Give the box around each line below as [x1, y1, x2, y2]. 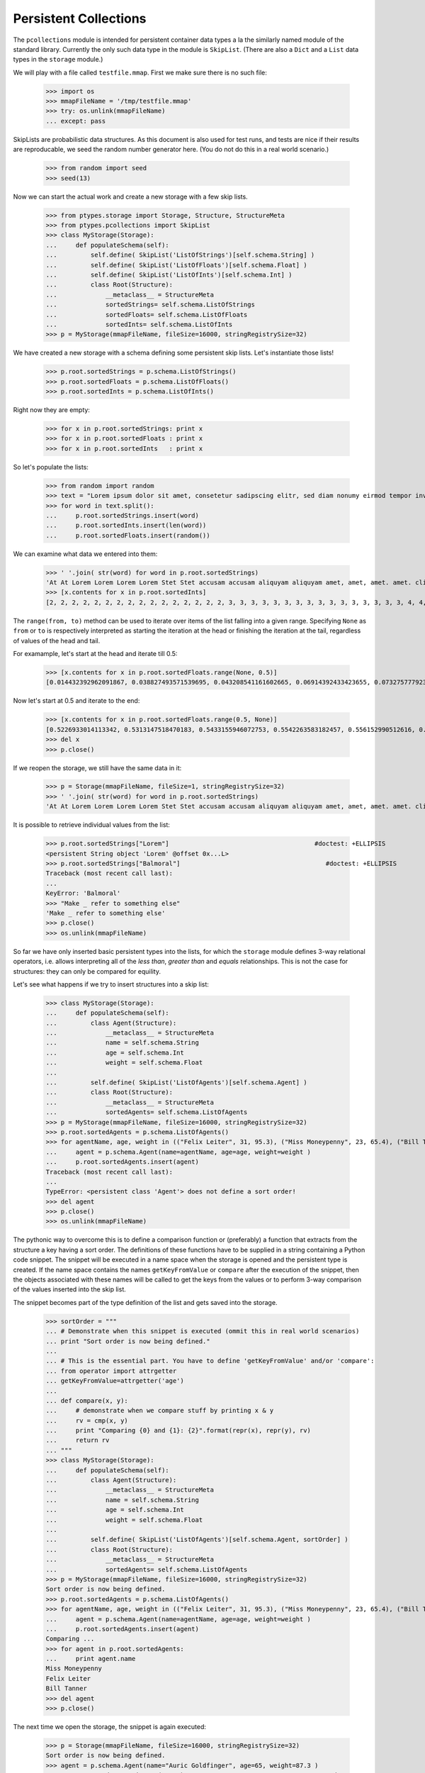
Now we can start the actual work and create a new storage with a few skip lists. [13, 192, 248, 201]
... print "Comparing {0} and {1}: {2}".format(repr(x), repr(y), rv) [45, 1426, 312, 1435]
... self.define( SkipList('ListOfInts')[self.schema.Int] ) [45, 270, 293, 279]
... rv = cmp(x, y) [45, 1416, 129, 1425]
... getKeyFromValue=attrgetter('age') [45, 1377, 184, 1385]
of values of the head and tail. [13, 636, 101, 645]
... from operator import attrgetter [45, 1367, 177, 1375]
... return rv [45, 1436, 110, 1445]
